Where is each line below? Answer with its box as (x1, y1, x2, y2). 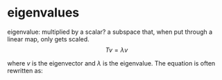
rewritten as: (7, 66, 43, 74)
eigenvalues (7, 5, 80, 21)
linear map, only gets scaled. (7, 34, 90, 43)
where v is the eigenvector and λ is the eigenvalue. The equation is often (7, 59, 216, 67)
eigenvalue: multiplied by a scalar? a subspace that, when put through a (7, 28, 213, 36)
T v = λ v (105, 46, 128, 54)
